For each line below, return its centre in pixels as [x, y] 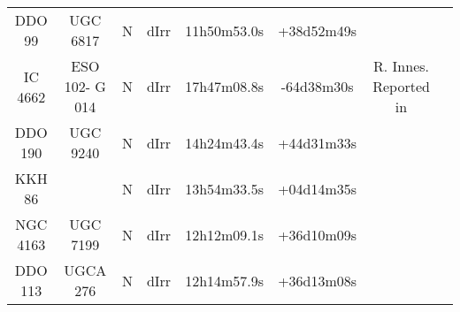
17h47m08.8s [225, 86]
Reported [401, 86]
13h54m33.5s [225, 188]
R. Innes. [402, 66]
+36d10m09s [318, 234]
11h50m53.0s [225, 30]
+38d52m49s [318, 30]
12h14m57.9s [225, 280]
